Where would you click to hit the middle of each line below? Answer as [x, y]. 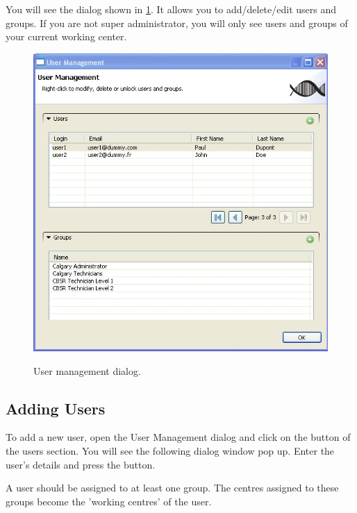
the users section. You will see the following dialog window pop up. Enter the [170, 451]
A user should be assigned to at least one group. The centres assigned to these [172, 488]
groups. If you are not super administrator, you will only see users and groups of [177, 23]
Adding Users [56, 408]
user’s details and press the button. [81, 464]
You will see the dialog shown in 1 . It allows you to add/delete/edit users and [171, 9]
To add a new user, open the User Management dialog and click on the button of [178, 437]
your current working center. [66, 36]
